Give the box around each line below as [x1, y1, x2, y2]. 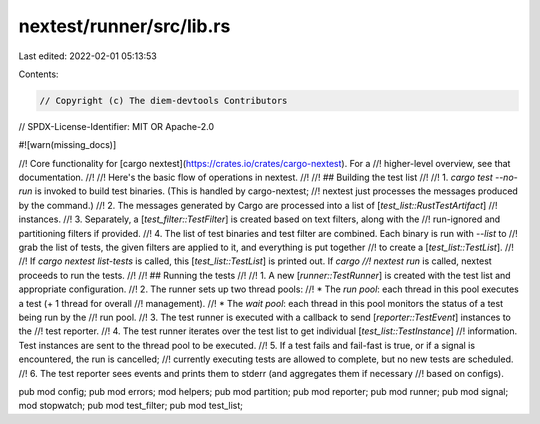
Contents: [18, 68, 59, 80]
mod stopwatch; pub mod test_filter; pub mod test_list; [18, 400, 244, 412]
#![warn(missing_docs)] [18, 139, 117, 151]
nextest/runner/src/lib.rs [18, 15, 231, 37]
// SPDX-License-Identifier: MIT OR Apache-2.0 [18, 120, 215, 132]
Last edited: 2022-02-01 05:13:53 [18, 50, 157, 62]
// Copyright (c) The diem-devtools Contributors [39, 95, 288, 106]
